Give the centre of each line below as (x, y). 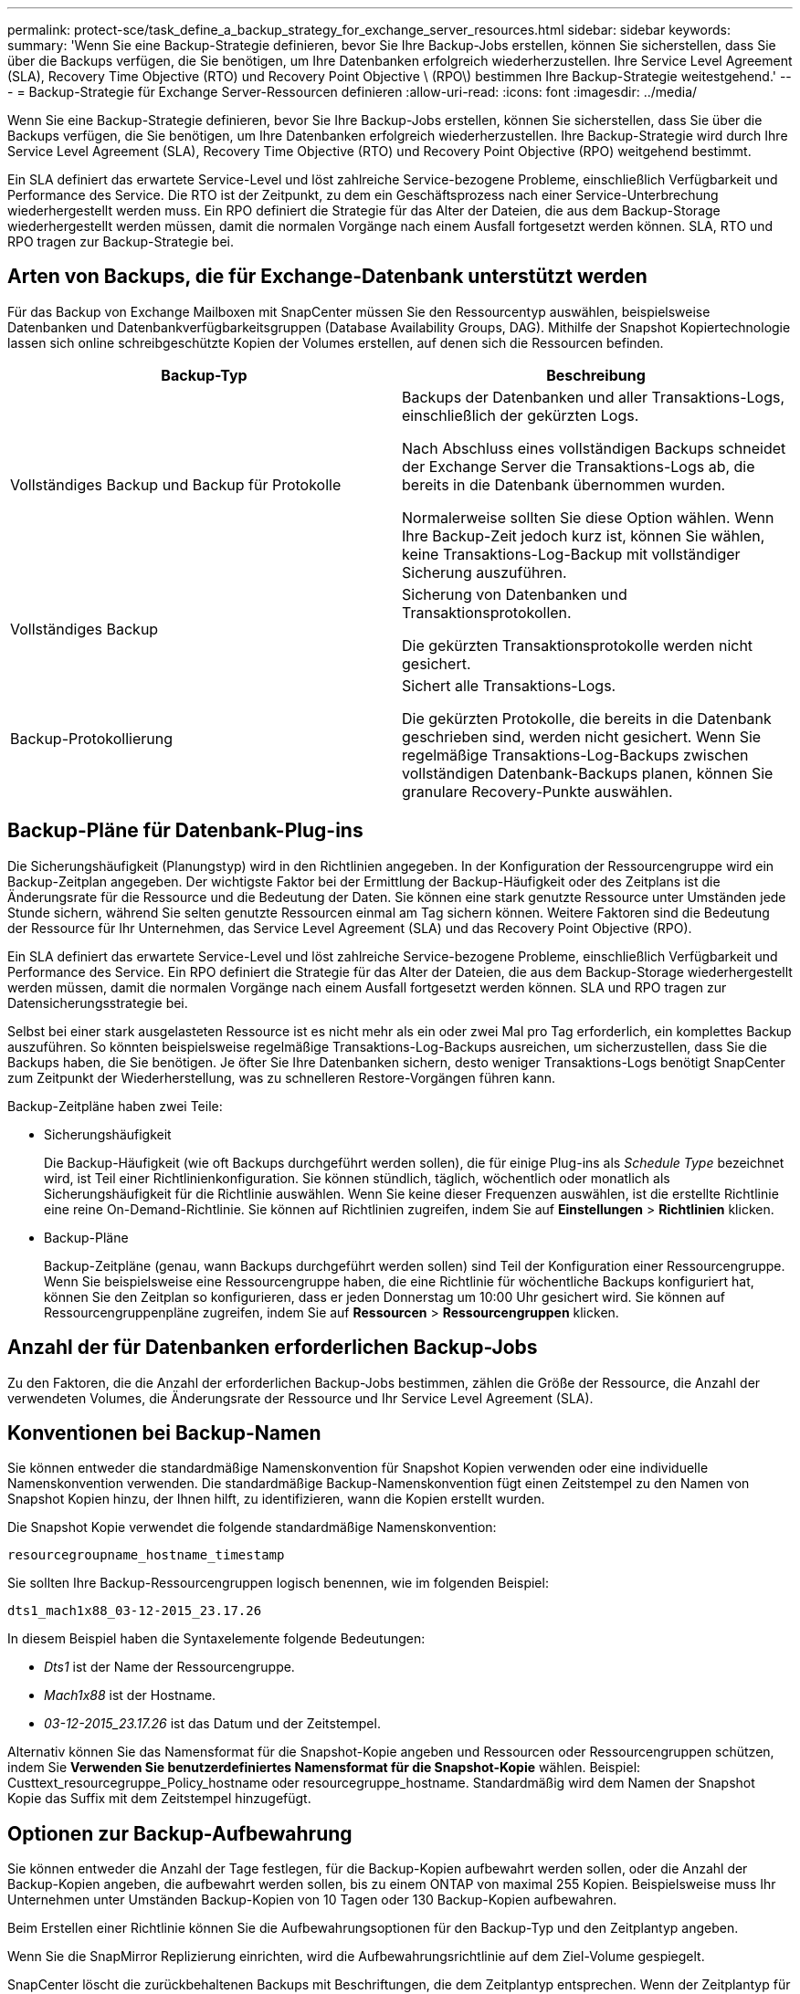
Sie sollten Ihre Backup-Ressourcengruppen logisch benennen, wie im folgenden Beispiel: (278, 1583)
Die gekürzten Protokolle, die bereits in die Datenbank (587, 718)
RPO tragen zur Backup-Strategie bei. (121, 241)
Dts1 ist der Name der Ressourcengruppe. (169, 1667)
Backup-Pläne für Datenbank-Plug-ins (185, 831)
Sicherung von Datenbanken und (515, 594)
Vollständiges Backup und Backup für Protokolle (176, 484)
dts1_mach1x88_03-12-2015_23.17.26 (135, 1611)
